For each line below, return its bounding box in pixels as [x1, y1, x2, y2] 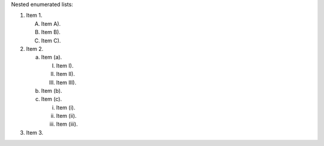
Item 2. [26, 45, 44, 52]
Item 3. [26, 129, 44, 136]
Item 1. [26, 12, 43, 19]
